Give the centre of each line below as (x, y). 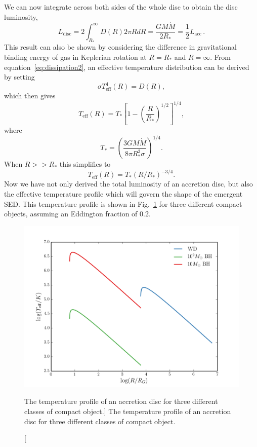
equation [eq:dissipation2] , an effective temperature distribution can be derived (127, 67)
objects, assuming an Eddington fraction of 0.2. (77, 214)
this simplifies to (85, 164)
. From (220, 57)
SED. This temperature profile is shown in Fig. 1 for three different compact (123, 203)
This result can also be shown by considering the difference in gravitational (120, 47)
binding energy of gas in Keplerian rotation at (75, 57)
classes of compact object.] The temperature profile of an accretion (128, 411)
